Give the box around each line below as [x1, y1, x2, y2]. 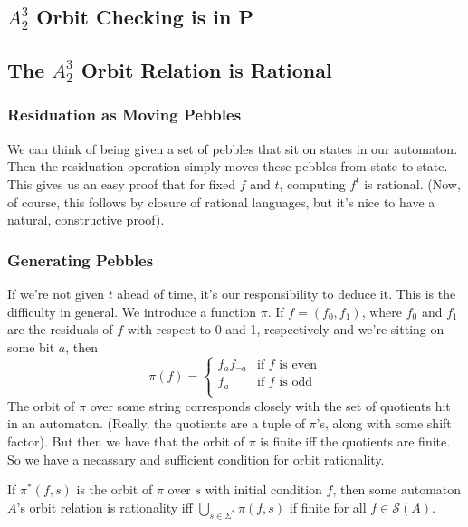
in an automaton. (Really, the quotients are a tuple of [7, 414, 305, 433]
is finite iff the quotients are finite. [260, 432, 451, 451]
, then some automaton [332, 480, 462, 499]
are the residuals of [7, 320, 113, 339]
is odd [279, 376, 312, 389]
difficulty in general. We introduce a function [7, 302, 257, 321]
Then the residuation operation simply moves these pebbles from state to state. [7, 157, 448, 176]
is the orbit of [76, 480, 153, 499]
